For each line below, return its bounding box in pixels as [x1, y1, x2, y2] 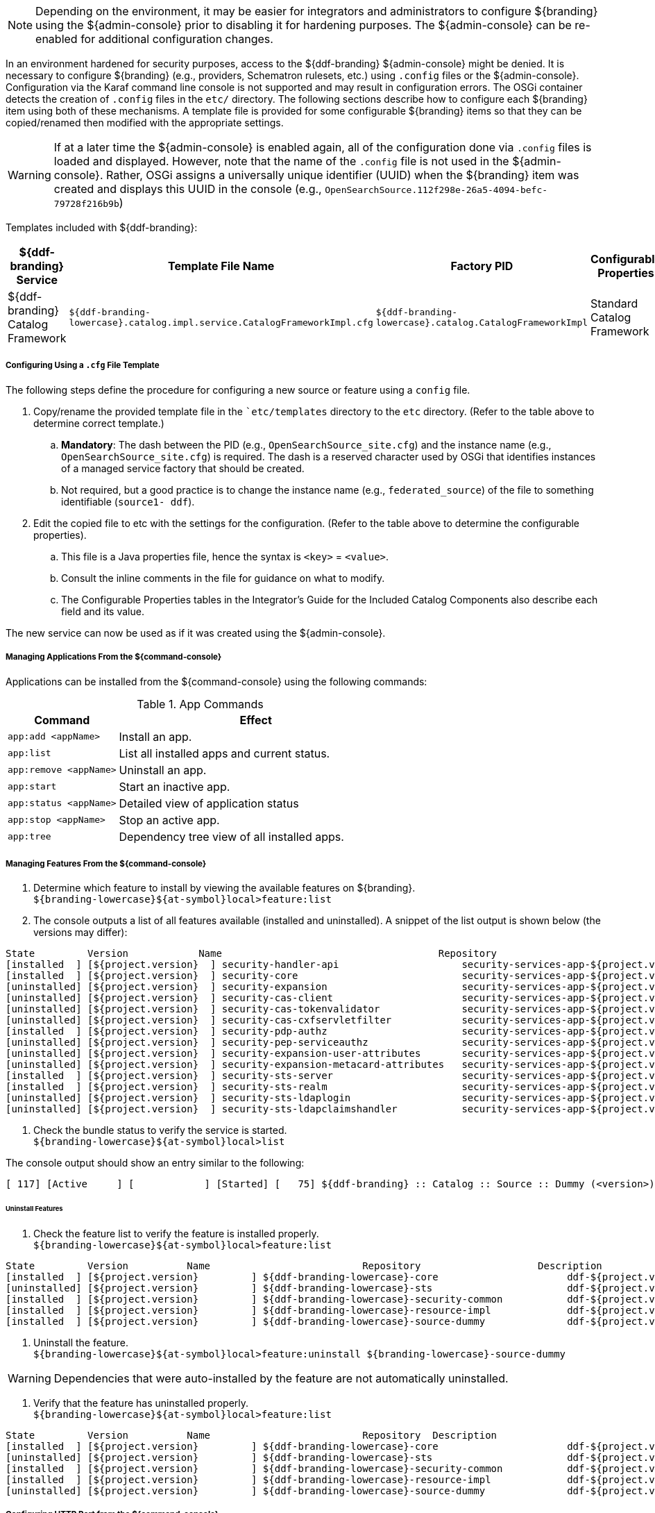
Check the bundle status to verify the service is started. [33, 1124, 287, 1137]
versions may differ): [33, 926, 128, 939]
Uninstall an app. [119, 762, 207, 777]
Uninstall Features [6, 1205, 63, 1213]
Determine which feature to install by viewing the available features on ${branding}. [33, 882, 416, 894]
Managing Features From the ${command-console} [6, 858, 207, 869]
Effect [239, 712, 272, 727]
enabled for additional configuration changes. [35, 32, 273, 46]
